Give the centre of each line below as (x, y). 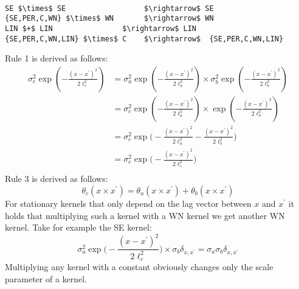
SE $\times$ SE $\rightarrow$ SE (109, 8)
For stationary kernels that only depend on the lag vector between (128, 203)
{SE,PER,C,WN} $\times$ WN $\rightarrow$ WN (109, 19)
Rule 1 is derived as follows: (57, 58)
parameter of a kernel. (46, 278)
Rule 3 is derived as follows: (57, 179)
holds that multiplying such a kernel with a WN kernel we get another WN (145, 215)
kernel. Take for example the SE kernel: (78, 227)
